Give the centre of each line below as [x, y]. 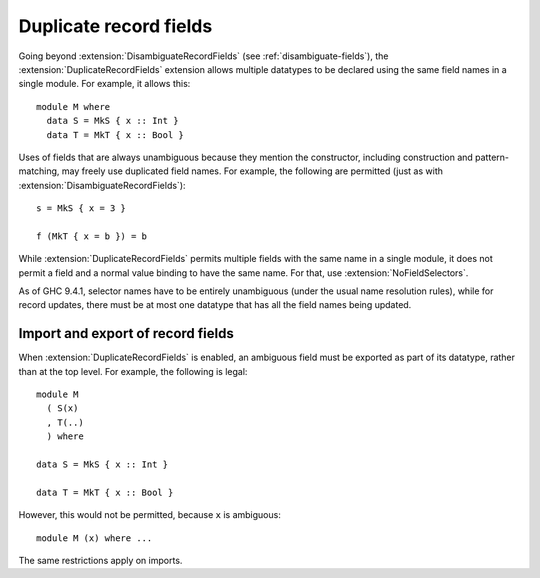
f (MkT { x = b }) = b [92, 236]
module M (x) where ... [94, 538]
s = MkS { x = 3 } [81, 208]
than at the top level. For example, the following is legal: [133, 371]
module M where [73, 106]
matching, [39, 171]
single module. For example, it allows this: [104, 84]
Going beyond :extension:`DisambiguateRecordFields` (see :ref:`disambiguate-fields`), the [203, 56]
